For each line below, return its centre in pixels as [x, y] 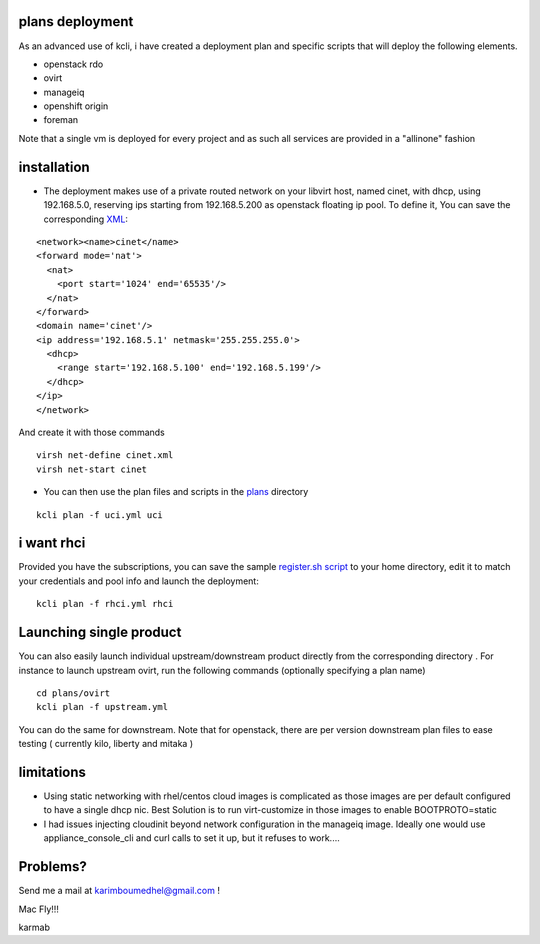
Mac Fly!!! [39, 909]
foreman [61, 120]
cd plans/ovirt [73, 693]
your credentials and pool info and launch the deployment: [138, 581]
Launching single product [100, 632]
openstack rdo [73, 64]
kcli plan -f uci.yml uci [100, 514]
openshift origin [76, 106]
